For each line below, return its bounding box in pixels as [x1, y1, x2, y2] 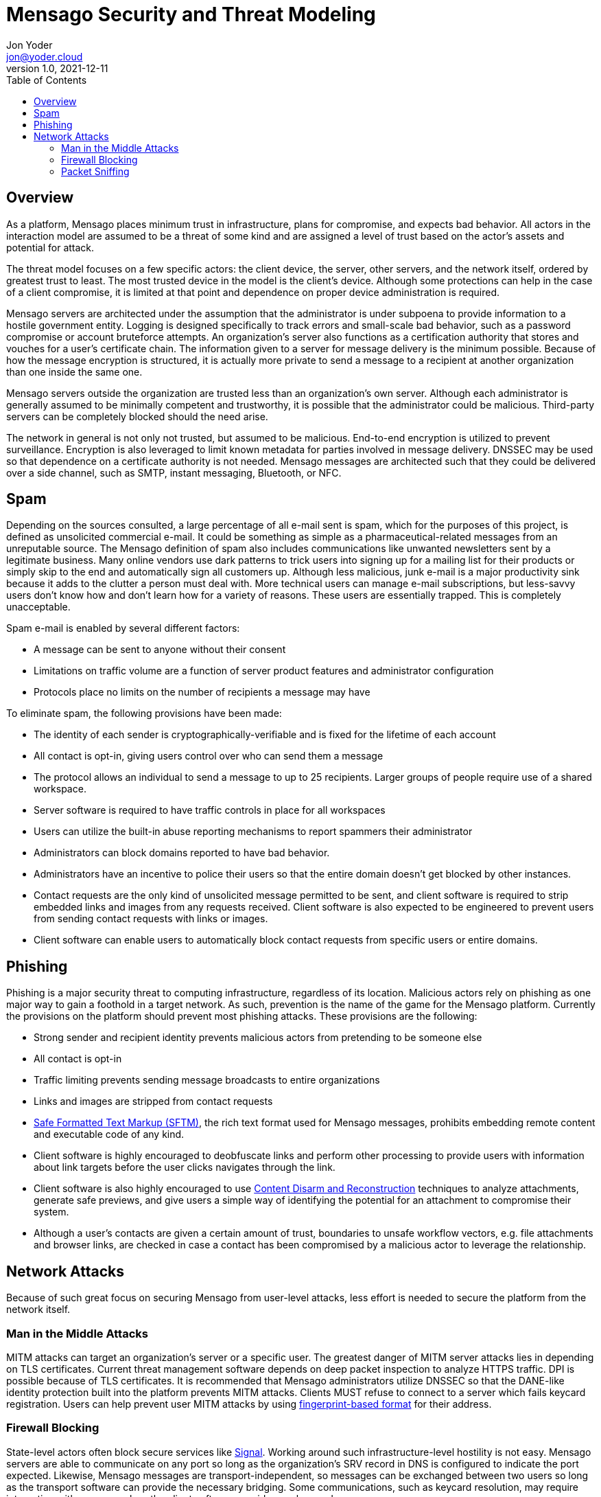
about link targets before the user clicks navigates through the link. [34, 1161, 335, 1174]
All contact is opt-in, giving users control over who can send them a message [34, 750, 384, 762]
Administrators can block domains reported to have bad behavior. [34, 847, 330, 859]
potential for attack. [6, 241, 95, 253]
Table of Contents [6, 73, 87, 86]
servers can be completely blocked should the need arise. [6, 410, 268, 422]
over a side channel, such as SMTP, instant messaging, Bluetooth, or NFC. [6, 466, 342, 479]
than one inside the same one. [6, 365, 143, 378]
